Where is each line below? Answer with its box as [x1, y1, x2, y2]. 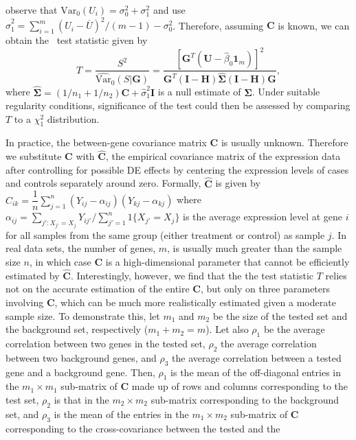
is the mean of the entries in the [54, 406, 189, 421]
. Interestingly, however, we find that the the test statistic [70, 268, 314, 282]
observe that [5, 3, 58, 16]
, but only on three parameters [201, 281, 331, 296]
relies [325, 268, 347, 282]
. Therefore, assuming [173, 18, 264, 32]
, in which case [29, 254, 91, 268]
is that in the [54, 392, 109, 406]
